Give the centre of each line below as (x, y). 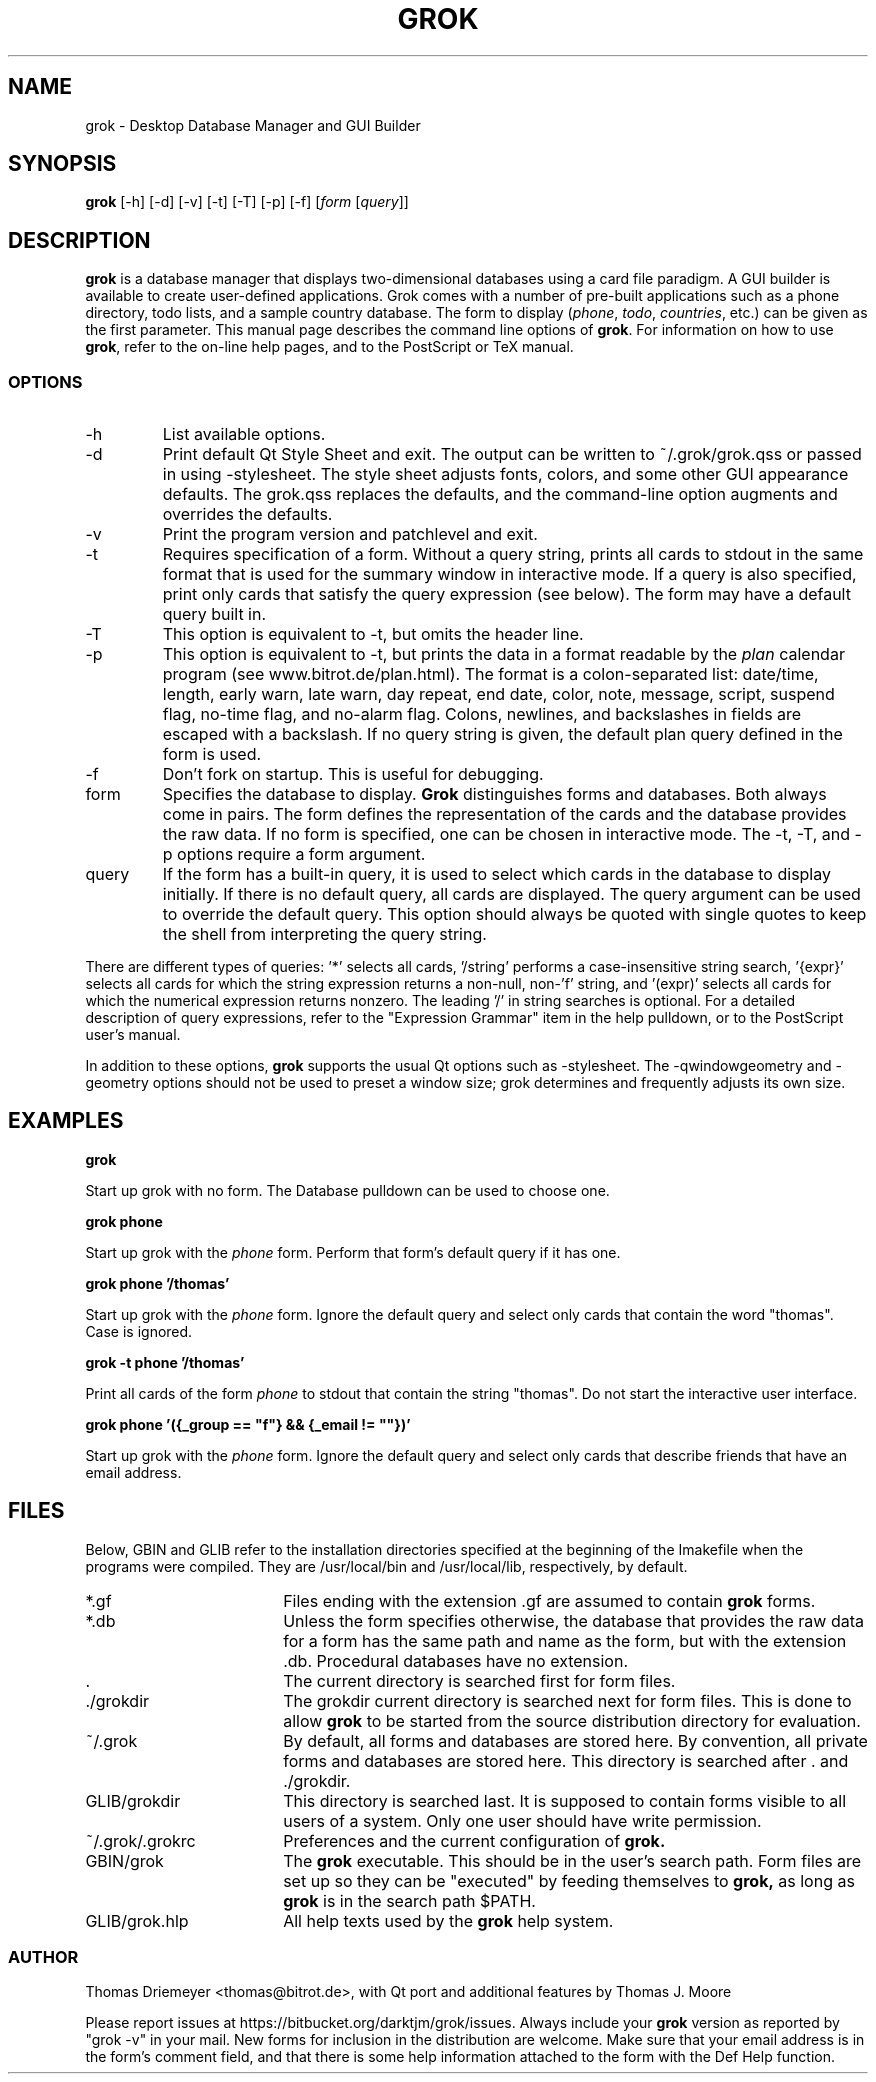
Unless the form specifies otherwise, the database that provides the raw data (573, 1620)
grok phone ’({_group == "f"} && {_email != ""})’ (248, 1424)
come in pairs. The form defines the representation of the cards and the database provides (504, 814)
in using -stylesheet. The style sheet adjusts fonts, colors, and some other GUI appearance (505, 474)
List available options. (244, 434)
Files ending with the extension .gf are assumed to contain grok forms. (549, 1600)
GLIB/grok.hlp (137, 1920)
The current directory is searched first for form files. (479, 1680)
